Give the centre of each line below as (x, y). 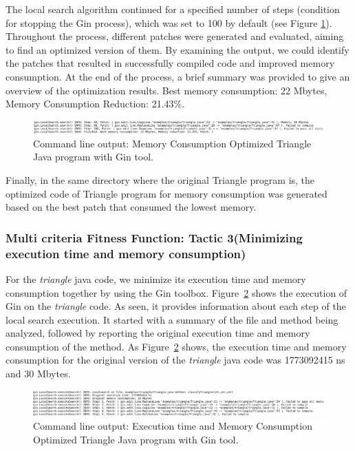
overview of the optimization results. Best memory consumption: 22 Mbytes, (166, 90)
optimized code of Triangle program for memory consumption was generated (166, 193)
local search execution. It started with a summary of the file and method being (172, 319)
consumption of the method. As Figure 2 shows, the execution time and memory (176, 346)
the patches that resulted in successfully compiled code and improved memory (170, 63)
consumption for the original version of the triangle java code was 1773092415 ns (175, 360)
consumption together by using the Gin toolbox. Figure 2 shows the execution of (176, 292)
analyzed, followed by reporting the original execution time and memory (158, 333)
